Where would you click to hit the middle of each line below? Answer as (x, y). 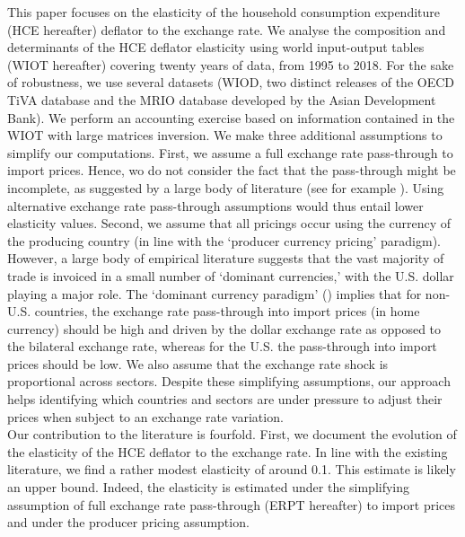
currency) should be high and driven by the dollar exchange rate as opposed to (224, 328)
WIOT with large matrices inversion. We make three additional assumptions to (225, 135)
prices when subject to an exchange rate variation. (145, 416)
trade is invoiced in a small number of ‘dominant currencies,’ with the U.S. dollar (231, 275)
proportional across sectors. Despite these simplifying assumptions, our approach (229, 381)
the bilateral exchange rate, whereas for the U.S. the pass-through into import (222, 346)
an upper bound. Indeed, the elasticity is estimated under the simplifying (209, 487)
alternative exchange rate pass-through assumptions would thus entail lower (215, 205)
